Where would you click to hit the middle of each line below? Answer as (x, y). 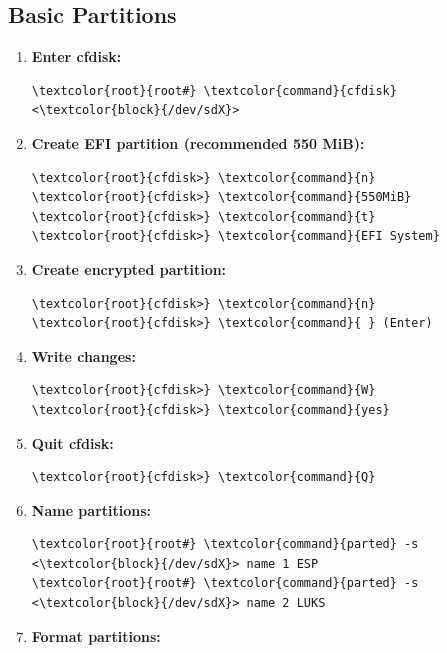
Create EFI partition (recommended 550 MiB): (198, 142)
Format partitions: (96, 635)
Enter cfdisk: (76, 56)
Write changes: (83, 355)
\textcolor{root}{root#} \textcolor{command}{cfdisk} (214, 90)
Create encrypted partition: (129, 268)
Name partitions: (91, 509)
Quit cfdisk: (72, 442)
